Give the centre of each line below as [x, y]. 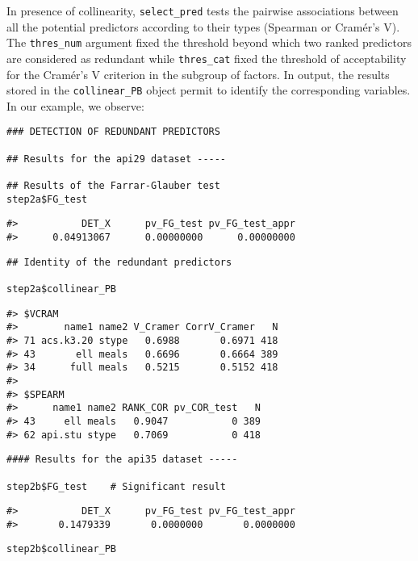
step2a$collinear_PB [62, 289]
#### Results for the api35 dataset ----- [122, 460]
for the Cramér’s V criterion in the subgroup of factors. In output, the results [198, 74]
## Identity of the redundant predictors [119, 262]
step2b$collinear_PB [62, 549]
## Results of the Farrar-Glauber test [113, 186]
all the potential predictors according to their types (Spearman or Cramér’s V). [203, 26]
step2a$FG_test [47, 199]
